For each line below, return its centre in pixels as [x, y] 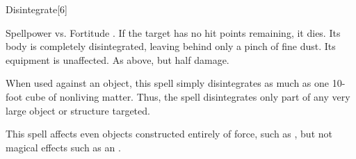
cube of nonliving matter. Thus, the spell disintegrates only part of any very [188, 96]
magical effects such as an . [63, 147]
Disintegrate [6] [37, 9]
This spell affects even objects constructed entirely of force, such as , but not [169, 134]
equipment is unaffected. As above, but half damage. [118, 59]
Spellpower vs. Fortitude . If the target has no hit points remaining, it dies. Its [173, 32]
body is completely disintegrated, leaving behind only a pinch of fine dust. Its [171, 46]
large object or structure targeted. [78, 110]
